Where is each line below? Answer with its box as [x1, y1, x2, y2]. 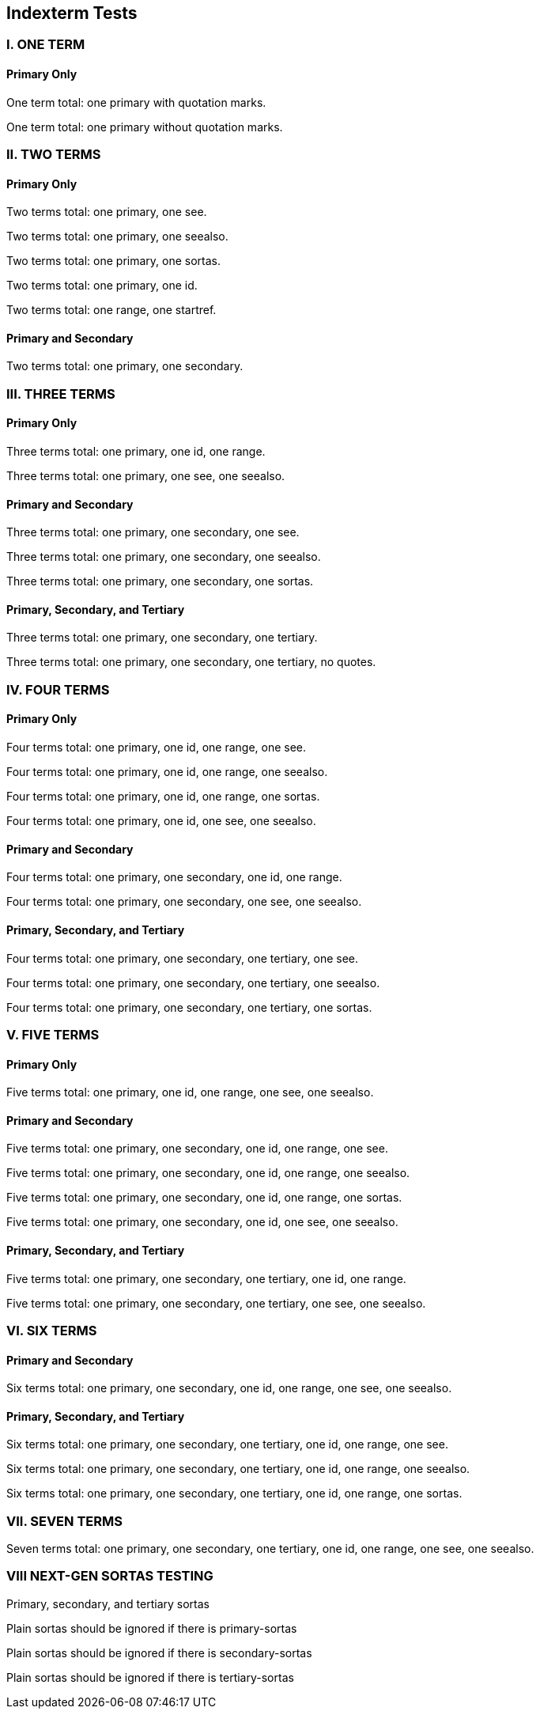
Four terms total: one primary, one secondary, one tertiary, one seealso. [6, 975, 380, 990]
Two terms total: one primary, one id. [6, 278, 198, 293]
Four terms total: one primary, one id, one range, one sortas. [6, 789, 320, 804]
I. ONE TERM [6, 36, 85, 53]
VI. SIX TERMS [6, 1322, 97, 1338]
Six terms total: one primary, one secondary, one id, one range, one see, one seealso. [6, 1381, 452, 1395]
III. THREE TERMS [6, 385, 115, 402]
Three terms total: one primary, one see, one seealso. [6, 469, 285, 483]
